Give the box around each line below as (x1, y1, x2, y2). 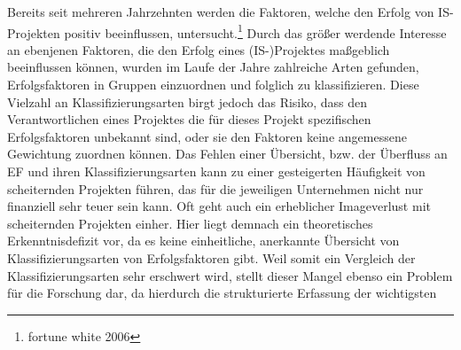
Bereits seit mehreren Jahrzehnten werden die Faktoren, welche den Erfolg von (7, 3, 434, 20)
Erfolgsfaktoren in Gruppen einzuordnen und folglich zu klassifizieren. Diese (7, 75, 419, 94)
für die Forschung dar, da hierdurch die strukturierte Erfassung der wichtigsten (7, 284, 437, 302)
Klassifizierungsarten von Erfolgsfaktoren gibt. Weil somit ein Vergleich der (7, 248, 416, 267)
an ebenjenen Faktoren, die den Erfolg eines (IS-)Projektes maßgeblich (7, 40, 390, 58)
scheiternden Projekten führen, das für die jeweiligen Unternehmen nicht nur (7, 179, 424, 198)
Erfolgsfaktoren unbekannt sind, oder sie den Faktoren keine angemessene (7, 127, 407, 145)
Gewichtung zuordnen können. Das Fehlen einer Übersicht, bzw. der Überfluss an (7, 144, 448, 163)
